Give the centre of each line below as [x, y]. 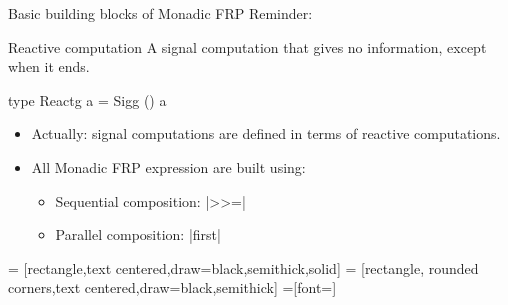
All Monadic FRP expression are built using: [168, 166]
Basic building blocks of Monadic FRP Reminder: [160, 13]
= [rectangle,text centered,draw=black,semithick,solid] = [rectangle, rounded [243, 267]
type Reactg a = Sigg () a [87, 99]
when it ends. [49, 66]
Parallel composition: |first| [138, 234]
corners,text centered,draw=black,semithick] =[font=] [172, 287]
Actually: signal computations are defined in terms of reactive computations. [266, 133]
